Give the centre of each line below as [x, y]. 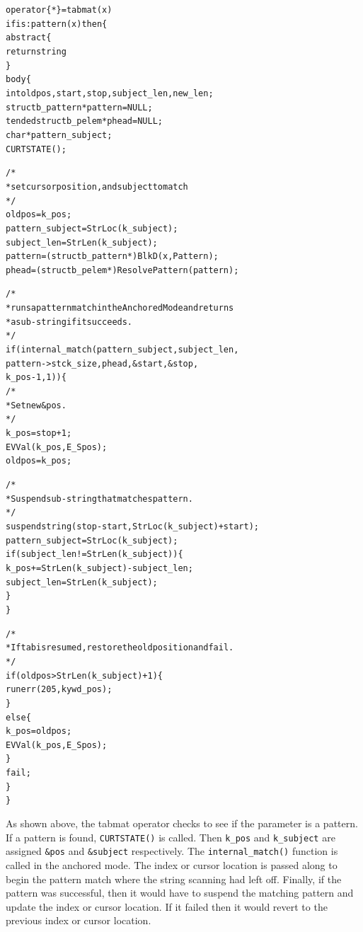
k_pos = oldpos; [39, 731]
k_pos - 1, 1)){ [36, 378]
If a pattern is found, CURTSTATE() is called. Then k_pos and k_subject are [171, 837]
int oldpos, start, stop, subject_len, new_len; [110, 93]
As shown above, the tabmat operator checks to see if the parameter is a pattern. [182, 823]
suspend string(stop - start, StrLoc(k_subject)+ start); [132, 526]
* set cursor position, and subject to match [97, 186]
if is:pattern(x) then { [57, 24]
